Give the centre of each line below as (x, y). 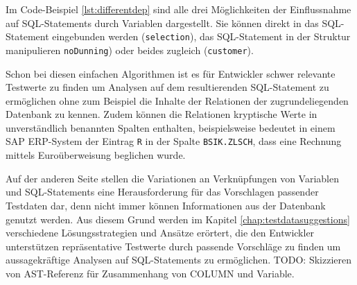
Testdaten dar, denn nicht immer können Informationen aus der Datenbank (166, 205)
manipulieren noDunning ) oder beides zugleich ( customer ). (130, 50)
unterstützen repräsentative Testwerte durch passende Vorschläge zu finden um (173, 246)
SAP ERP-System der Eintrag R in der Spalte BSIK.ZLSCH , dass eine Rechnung (174, 141)
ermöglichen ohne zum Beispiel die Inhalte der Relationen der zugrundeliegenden (177, 100)
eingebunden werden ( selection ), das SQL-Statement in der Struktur (201, 36)
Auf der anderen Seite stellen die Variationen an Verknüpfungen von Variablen (173, 178)
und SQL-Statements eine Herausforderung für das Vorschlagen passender (162, 192)
